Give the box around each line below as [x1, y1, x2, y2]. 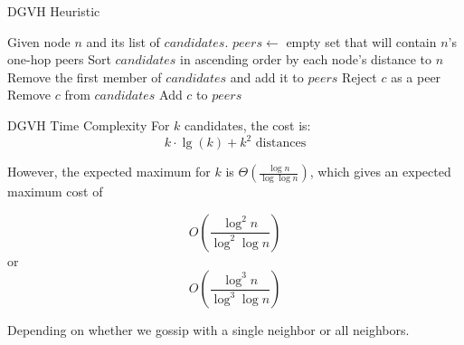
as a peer [391, 67, 441, 86]
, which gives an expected [309, 162, 451, 181]
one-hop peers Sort [7, 50, 111, 69]
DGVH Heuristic [7, 2, 100, 20]
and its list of [86, 32, 160, 51]
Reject [342, 67, 377, 86]
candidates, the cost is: [185, 115, 311, 134]
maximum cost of [7, 182, 103, 201]
